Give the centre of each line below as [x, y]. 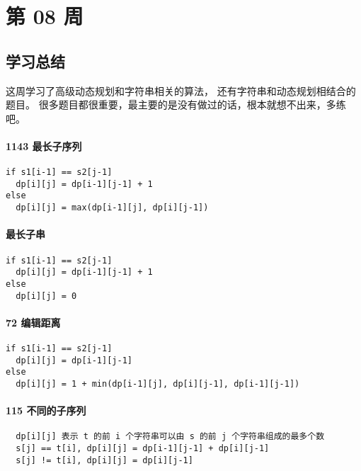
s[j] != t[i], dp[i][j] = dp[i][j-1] [104, 460]
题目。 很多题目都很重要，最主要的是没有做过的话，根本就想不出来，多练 [176, 104]
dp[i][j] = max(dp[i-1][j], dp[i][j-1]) [112, 208]
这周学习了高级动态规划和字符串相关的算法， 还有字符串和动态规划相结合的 [181, 90]
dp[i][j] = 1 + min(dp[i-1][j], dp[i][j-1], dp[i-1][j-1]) [158, 384]
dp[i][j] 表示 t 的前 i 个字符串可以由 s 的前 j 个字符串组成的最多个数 [170, 437]
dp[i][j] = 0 [46, 296]
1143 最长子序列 [44, 146]
